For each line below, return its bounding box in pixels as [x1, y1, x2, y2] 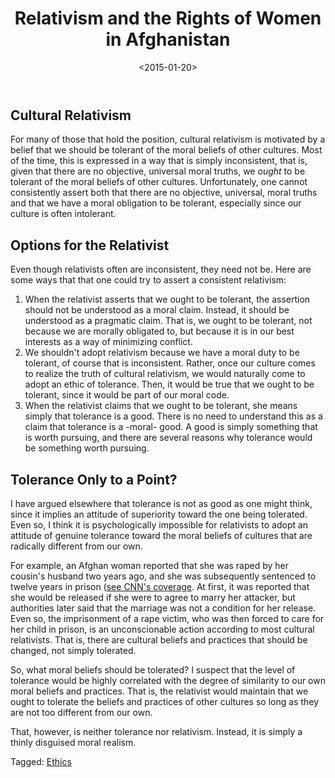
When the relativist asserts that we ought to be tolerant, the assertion [24, 293, 311, 306]
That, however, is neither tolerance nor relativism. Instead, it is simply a [10, 725, 303, 737]
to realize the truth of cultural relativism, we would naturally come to [24, 368, 306, 380]
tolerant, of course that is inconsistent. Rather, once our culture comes [24, 357, 316, 369]
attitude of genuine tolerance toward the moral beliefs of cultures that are [10, 529, 313, 541]
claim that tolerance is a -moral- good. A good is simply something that [24, 421, 318, 433]
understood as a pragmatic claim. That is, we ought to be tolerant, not [24, 315, 313, 327]
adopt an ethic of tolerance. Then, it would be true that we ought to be [24, 378, 315, 391]
